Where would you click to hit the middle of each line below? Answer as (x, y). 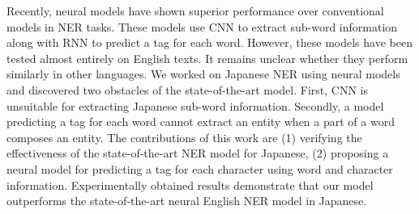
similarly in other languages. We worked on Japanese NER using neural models (203, 74)
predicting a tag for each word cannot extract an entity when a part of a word (201, 122)
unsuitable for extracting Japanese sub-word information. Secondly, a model (195, 105)
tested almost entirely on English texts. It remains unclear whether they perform (207, 58)
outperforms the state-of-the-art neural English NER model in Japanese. (187, 201)
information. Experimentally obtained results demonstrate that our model (190, 185)
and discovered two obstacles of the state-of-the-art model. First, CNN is (187, 89)
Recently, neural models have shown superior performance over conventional (195, 10)
